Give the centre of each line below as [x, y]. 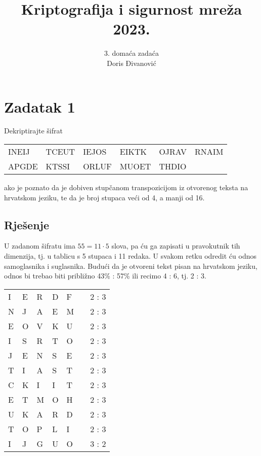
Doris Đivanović [132, 63]
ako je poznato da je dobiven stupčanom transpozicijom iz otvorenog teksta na [126, 187]
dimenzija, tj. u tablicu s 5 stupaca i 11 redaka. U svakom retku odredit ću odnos [130, 256]
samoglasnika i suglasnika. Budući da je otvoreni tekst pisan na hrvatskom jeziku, [131, 266]
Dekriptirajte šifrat [33, 131]
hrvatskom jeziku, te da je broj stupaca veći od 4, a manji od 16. [104, 197]
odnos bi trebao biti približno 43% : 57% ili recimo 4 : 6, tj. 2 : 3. [105, 276]
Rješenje [27, 224]
